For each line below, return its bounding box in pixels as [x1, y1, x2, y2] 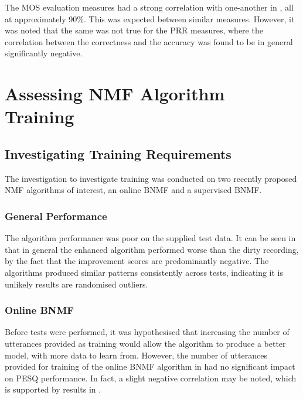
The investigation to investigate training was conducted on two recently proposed [5, 172, 297, 184]
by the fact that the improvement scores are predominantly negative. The [5, 255, 269, 267]
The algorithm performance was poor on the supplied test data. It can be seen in [5, 232, 296, 244]
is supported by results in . [5, 383, 101, 395]
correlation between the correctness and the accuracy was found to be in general [5, 35, 293, 48]
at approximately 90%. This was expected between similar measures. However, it [5, 12, 295, 25]
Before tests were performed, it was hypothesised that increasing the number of [5, 326, 290, 338]
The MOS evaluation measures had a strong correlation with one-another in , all [5, 1, 294, 13]
